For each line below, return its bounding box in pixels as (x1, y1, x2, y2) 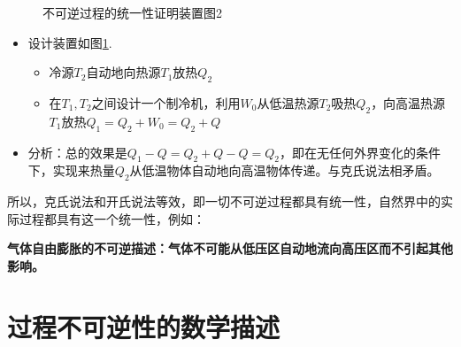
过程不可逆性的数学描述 (7, 308, 280, 344)
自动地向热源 (86, 63, 161, 81)
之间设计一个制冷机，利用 (91, 93, 241, 112)
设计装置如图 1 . (27, 33, 112, 51)
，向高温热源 (371, 93, 446, 112)
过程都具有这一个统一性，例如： (19, 209, 205, 227)
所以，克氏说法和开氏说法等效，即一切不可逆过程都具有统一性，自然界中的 (7, 192, 441, 211)
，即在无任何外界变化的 (280, 143, 417, 161)
